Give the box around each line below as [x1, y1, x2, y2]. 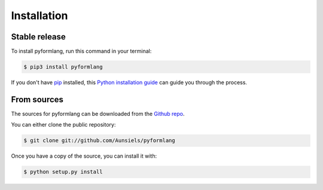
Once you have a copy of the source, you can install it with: [11, 152, 157, 160]
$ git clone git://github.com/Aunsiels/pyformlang [23, 137, 176, 144]
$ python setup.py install [23, 168, 103, 176]
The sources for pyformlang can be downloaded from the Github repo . [11, 110, 185, 117]
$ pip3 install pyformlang [23, 63, 103, 71]
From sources [11, 94, 64, 105]
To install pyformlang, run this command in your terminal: [11, 48, 152, 55]
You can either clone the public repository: [11, 121, 116, 128]
